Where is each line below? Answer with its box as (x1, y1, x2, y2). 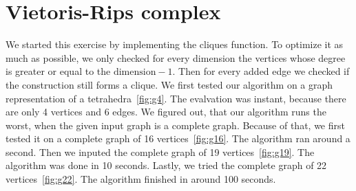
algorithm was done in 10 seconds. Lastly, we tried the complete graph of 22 (6, 158, 327, 172)
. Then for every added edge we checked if (172, 64, 350, 78)
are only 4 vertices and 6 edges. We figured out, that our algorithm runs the (6, 104, 326, 119)
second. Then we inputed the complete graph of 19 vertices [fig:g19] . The (6, 144, 315, 159)
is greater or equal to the (6, 64, 111, 78)
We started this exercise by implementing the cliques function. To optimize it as (6, 37, 344, 52)
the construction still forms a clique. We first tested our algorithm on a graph (6, 77, 333, 91)
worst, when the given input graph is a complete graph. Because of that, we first (6, 117, 345, 132)
